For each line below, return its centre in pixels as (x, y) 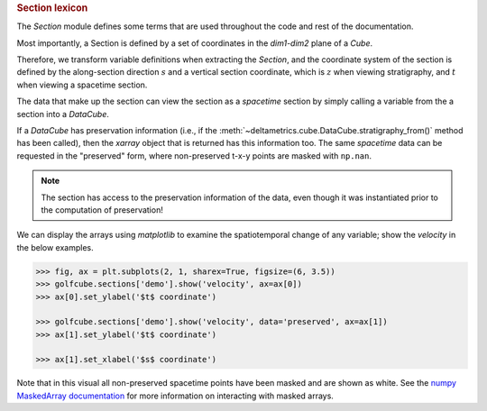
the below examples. (55, 247)
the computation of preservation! (102, 210)
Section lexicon (52, 8)
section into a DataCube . (63, 114)
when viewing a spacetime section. (82, 85)
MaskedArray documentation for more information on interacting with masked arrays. (175, 396)
